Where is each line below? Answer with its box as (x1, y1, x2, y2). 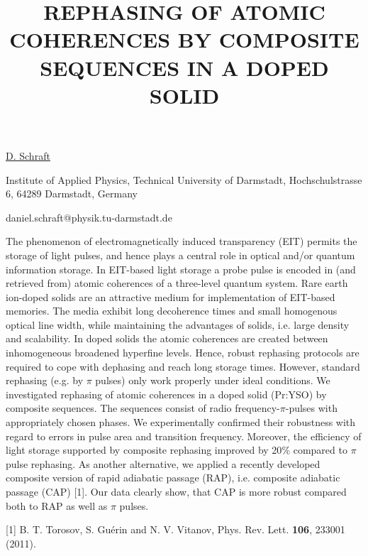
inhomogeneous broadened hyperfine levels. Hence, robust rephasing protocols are (6, 345, 359, 360)
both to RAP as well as (6, 498, 108, 513)
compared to (293, 442, 347, 457)
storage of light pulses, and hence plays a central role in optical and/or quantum (6, 247, 355, 262)
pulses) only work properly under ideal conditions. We (95, 373, 330, 388)
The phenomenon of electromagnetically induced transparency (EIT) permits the (6, 234, 357, 249)
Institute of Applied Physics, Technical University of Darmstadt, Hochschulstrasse (6, 172, 362, 187)
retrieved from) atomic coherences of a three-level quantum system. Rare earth (6, 276, 348, 290)
